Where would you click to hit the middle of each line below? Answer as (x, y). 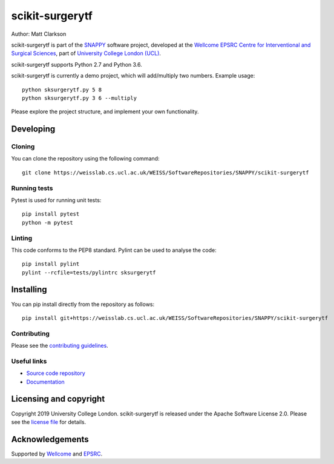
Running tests (32, 188)
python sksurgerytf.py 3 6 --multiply (80, 98)
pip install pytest (51, 214)
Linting (22, 238)
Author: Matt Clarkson (39, 34)
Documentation (45, 382)
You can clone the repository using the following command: (85, 159)
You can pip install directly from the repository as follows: (83, 304)
